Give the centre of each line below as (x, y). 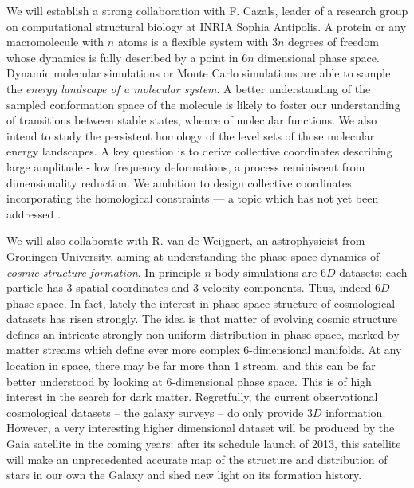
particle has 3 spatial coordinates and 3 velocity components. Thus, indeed (189, 287)
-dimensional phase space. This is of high (272, 381)
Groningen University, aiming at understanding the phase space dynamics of (193, 256)
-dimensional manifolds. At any (325, 350)
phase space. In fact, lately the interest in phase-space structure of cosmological (201, 303)
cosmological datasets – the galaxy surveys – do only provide (155, 412)
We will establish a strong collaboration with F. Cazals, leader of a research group (207, 10)
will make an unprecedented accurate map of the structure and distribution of (197, 459)
